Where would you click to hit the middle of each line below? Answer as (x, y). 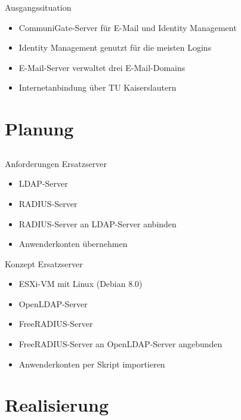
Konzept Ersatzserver (44, 263)
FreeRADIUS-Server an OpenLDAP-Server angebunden (120, 344)
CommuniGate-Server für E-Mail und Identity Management (128, 27)
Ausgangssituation (38, 7)
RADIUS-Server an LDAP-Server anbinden (98, 223)
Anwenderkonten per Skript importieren (92, 364)
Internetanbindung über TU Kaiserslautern (98, 87)
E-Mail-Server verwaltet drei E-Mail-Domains (102, 67)
